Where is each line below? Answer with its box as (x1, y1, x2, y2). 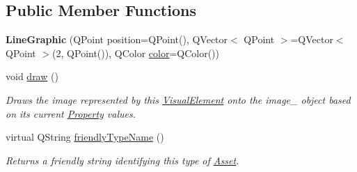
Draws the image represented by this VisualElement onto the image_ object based (6, 92, 351, 107)
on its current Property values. (6, 106, 136, 120)
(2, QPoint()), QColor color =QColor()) (52, 45, 220, 60)
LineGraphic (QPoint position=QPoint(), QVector (6, 32, 228, 47)
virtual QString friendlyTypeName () (6, 130, 164, 144)
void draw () (6, 69, 58, 84)
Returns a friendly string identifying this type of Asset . (6, 153, 239, 167)
